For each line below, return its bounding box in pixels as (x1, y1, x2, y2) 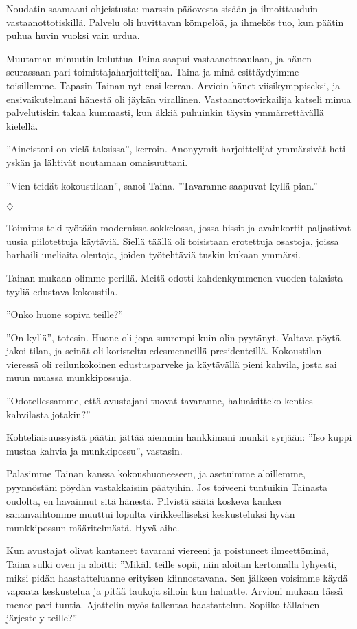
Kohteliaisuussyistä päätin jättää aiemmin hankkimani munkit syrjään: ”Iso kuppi (6, 430, 352, 444)
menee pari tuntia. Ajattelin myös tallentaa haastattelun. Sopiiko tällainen (6, 597, 320, 611)
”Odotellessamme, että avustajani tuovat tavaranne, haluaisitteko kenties (6, 393, 313, 408)
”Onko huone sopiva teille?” (6, 307, 124, 321)
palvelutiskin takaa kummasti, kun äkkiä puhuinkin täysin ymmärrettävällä (6, 105, 324, 119)
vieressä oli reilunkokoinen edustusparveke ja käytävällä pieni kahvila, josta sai (6, 356, 337, 371)
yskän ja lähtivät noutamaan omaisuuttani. (6, 155, 188, 169)
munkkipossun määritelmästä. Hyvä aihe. (6, 520, 180, 534)
